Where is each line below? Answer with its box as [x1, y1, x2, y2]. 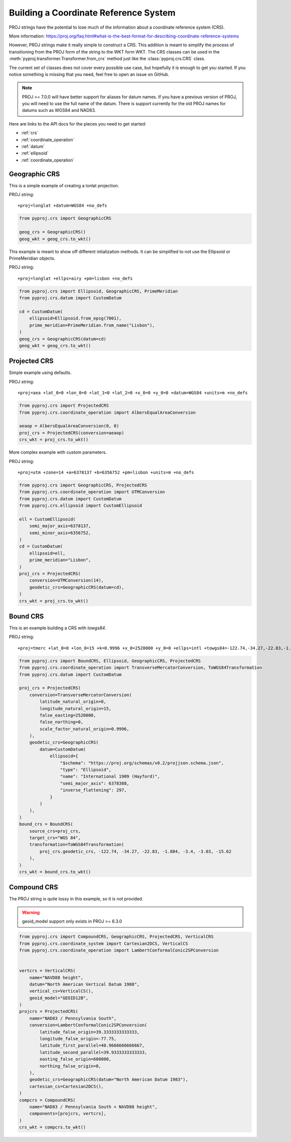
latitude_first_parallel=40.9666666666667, [39, 1043, 145, 1048]
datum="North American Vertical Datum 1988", [29, 981, 140, 987]
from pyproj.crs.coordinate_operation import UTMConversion [19, 489, 165, 495]
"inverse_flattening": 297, [60, 787, 127, 793]
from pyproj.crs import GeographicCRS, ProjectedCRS [19, 482, 147, 488]
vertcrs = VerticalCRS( [19, 968, 76, 974]
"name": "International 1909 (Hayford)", [60, 774, 160, 779]
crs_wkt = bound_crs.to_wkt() [19, 869, 91, 874]
